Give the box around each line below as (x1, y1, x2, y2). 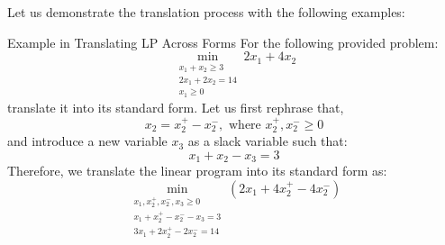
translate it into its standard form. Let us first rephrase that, (7, 98, 344, 117)
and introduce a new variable (7, 132, 168, 150)
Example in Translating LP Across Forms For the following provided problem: (7, 32, 439, 51)
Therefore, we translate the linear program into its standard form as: (7, 161, 387, 180)
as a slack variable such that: (187, 132, 348, 150)
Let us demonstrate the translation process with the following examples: (7, 3, 405, 21)
